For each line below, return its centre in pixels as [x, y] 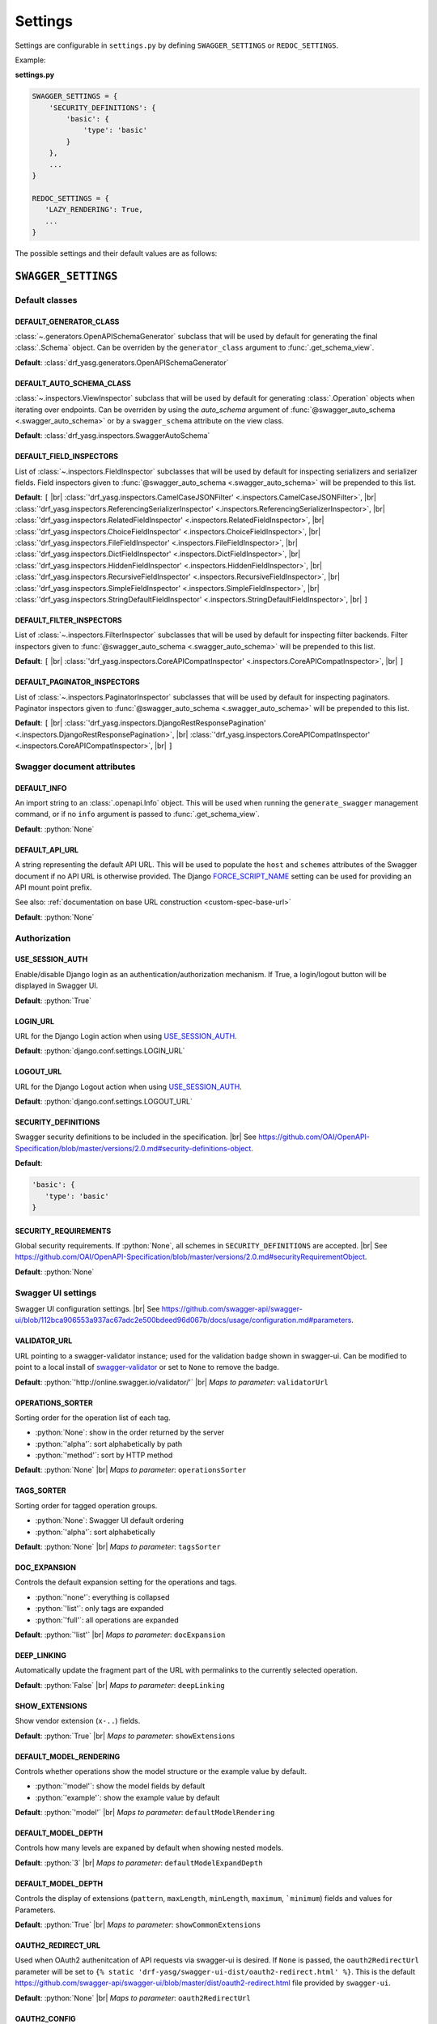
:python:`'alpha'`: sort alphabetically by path [108, 1444]
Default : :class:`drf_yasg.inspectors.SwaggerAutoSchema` [112, 436]
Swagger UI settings [56, 1293]
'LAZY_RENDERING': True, [94, 210]
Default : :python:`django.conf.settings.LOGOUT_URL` [104, 1102]
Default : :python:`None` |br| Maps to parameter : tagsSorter [118, 1547]
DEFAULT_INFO [41, 788]
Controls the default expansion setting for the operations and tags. [126, 1582]
